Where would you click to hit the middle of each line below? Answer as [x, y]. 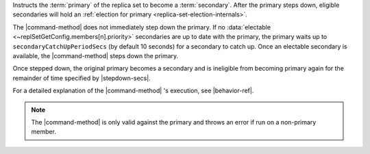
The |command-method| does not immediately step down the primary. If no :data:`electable [141, 27]
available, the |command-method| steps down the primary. [96, 55]
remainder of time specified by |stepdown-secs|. [82, 78]
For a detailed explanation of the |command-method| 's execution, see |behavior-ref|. [133, 91]
